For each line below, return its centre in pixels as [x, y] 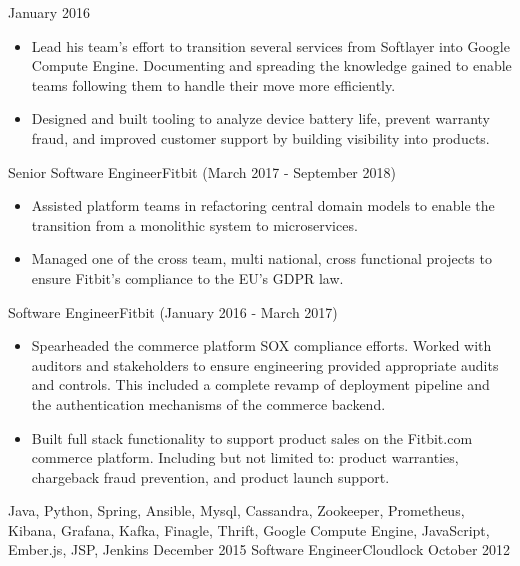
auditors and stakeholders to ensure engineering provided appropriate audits [265, 364]
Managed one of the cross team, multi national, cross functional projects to [261, 258]
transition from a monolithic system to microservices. [194, 224]
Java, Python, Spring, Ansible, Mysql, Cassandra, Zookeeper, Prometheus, [236, 510]
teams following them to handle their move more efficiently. [213, 84]
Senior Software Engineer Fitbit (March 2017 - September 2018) [202, 171]
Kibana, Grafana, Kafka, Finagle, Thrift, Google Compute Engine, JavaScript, [249, 529]
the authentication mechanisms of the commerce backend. [208, 403]
